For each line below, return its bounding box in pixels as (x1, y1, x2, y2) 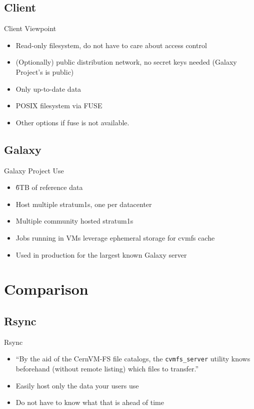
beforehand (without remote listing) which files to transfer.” (15, 363, 198, 373)
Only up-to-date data (15, 83, 81, 94)
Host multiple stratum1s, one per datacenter (15, 198, 152, 209)
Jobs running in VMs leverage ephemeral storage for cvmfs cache (15, 232, 215, 243)
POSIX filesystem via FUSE (15, 100, 102, 111)
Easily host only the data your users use (15, 380, 139, 390)
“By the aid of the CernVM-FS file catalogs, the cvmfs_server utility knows (15, 353, 250, 364)
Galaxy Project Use (4, 165, 64, 175)
